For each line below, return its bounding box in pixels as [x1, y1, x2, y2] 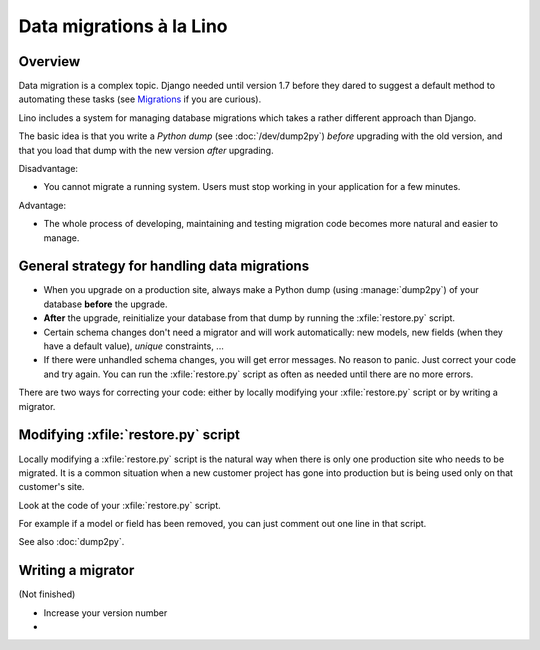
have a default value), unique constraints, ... [43, 340, 224, 352]
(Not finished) [18, 588, 76, 600]
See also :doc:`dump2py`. [18, 536, 125, 548]
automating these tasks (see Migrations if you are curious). [18, 93, 262, 105]
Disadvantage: [18, 163, 79, 175]
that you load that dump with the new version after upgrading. [18, 144, 274, 156]
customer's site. [18, 481, 85, 493]
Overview [18, 53, 81, 70]
